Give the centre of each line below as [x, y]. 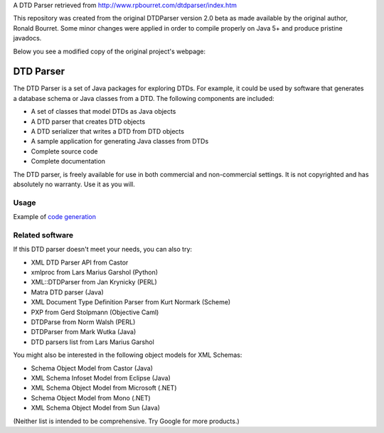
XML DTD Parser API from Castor [80, 262]
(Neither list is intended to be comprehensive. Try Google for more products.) [126, 421]
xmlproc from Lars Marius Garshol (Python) [95, 272]
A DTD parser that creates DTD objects [88, 122]
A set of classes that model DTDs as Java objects [103, 112]
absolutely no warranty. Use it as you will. [74, 184]
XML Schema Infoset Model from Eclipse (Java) [101, 378]
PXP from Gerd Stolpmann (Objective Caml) [95, 312]
